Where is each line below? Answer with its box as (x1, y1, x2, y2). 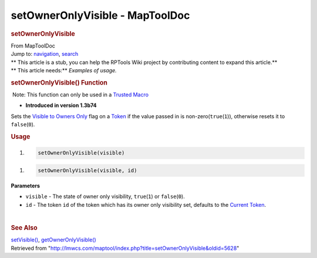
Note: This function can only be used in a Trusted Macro (12, 91, 149, 98)
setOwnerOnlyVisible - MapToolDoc (11, 9, 190, 22)
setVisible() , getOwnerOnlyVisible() (11, 236, 96, 243)
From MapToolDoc (11, 42, 56, 49)
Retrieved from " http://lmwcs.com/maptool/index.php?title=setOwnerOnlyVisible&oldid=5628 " (11, 244, 240, 252)
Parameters (11, 182, 41, 189)
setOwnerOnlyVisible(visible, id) (38, 167, 137, 174)
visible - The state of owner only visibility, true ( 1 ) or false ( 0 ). (25, 193, 185, 200)
